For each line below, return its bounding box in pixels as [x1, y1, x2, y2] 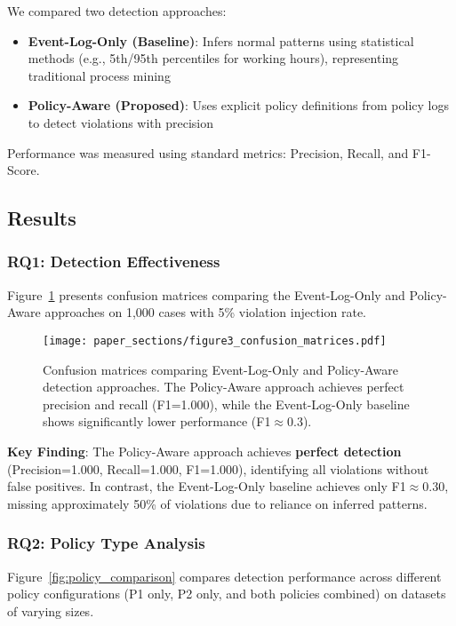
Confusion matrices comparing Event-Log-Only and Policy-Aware [43, 360, 398, 378]
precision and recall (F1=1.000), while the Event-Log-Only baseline [43, 394, 410, 413]
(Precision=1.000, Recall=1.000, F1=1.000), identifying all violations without [7, 459, 429, 478]
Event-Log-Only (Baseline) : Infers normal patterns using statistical [28, 31, 414, 50]
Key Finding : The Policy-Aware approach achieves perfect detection [7, 441, 402, 460]
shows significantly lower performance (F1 [43, 412, 271, 431]
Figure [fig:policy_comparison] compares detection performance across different [7, 567, 442, 585]
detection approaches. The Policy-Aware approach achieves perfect [43, 377, 404, 396]
